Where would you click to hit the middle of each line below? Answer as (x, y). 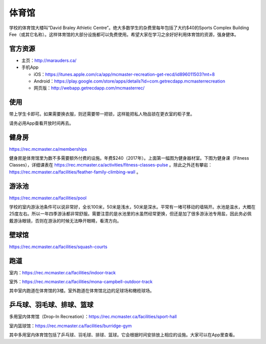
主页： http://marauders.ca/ (49, 60)
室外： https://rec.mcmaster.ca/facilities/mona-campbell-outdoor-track (81, 282)
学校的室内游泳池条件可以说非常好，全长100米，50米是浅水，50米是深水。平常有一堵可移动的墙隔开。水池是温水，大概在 (132, 207)
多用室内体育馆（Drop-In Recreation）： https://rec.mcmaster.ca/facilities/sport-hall (93, 317)
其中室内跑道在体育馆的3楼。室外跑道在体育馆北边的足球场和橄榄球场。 (82, 291)
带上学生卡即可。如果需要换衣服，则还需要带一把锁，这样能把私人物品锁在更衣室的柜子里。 (102, 114)
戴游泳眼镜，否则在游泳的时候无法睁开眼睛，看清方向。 (65, 220)
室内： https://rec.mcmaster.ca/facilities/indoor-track (62, 272)
